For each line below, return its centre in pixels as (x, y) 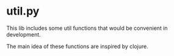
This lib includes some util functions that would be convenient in (87, 28)
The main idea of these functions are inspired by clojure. (77, 46)
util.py (23, 11)
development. (24, 34)
